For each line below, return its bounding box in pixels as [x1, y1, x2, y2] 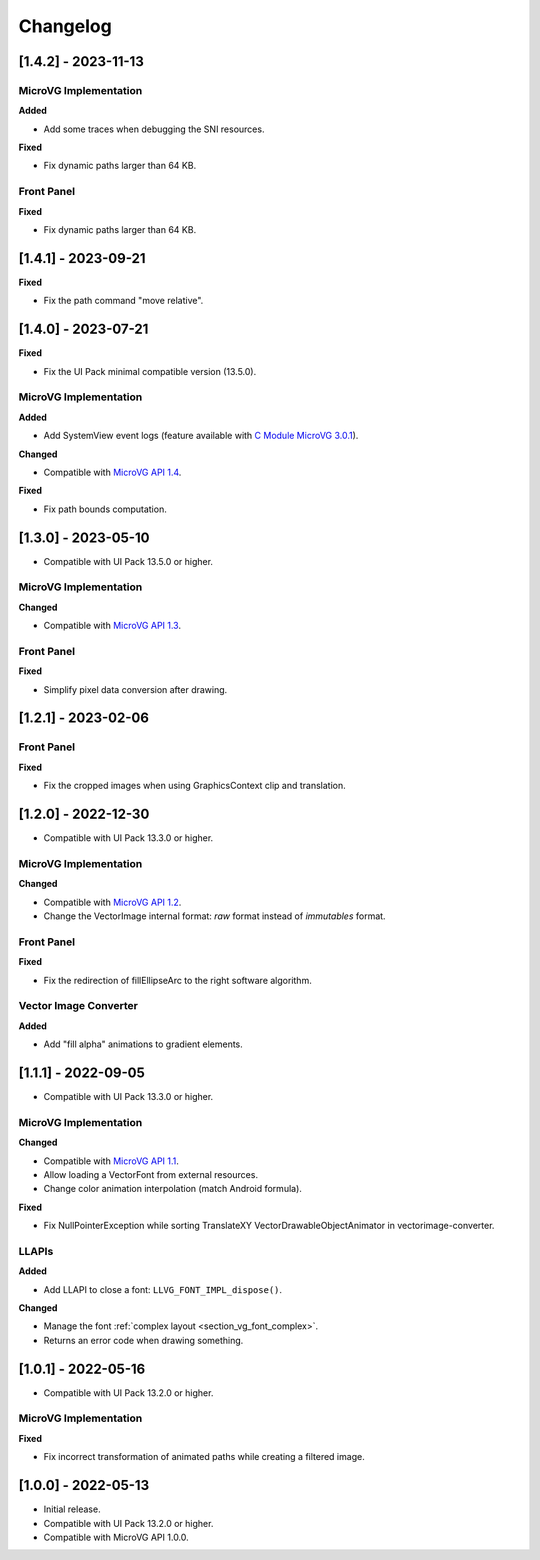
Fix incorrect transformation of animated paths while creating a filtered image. [43, 1451, 365, 1463]
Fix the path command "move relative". [43, 295, 204, 307]
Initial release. [43, 1503, 101, 1515]
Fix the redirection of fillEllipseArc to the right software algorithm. [43, 974, 312, 986]
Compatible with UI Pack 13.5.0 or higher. [43, 555, 214, 567]
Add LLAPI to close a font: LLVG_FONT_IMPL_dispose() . [43, 1283, 283, 1295]
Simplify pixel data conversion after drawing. [43, 683, 228, 695]
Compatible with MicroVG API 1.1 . [43, 1155, 180, 1167]
